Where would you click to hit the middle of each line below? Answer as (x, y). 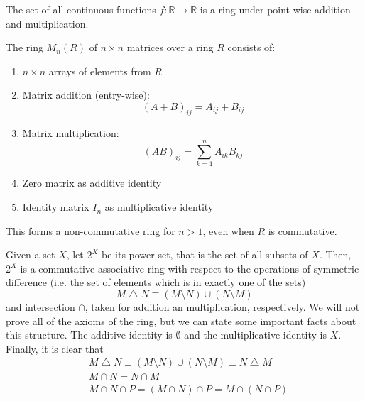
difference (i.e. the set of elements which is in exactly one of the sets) (156, 282)
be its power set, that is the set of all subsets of (205, 254)
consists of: (251, 47)
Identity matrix (56, 207)
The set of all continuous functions (81, 9)
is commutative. (303, 230)
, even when (228, 230)
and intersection (40, 307)
